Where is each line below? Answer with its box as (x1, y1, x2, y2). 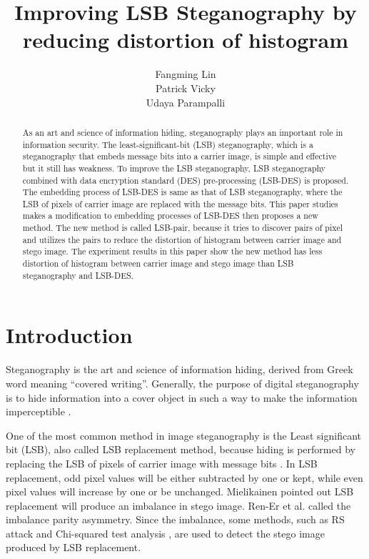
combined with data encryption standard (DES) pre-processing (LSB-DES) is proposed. (22, 174, 349, 186)
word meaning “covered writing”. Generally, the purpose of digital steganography (6, 375, 359, 390)
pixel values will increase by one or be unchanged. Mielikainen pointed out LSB (6, 484, 354, 499)
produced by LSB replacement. (6, 540, 141, 555)
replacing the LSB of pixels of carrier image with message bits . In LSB (6, 455, 318, 470)
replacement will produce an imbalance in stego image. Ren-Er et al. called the (6, 498, 351, 513)
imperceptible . (6, 404, 71, 419)
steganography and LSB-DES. (22, 269, 134, 281)
